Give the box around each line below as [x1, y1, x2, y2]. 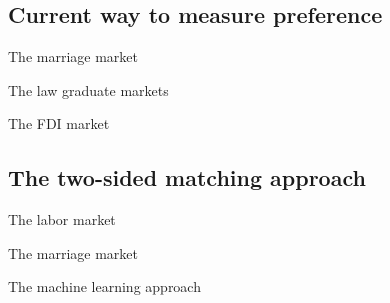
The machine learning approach [8, 276, 201, 297]
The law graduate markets [8, 79, 169, 100]
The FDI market [8, 113, 110, 134]
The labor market [8, 209, 116, 230]
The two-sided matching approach [8, 162, 366, 193]
